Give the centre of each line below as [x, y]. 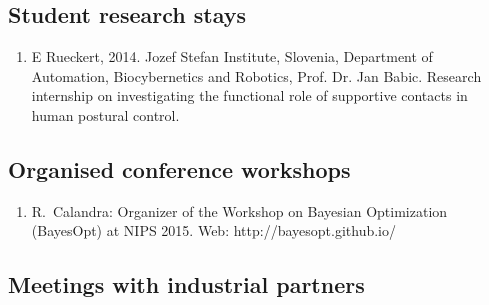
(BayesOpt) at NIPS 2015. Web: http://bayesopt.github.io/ [213, 230]
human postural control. [105, 114]
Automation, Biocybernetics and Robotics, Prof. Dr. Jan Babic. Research [256, 75]
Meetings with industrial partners [186, 284]
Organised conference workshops [179, 168]
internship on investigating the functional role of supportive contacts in [249, 95]
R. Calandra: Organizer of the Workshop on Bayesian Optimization [239, 210]
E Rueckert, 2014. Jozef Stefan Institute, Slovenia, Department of [232, 56]
